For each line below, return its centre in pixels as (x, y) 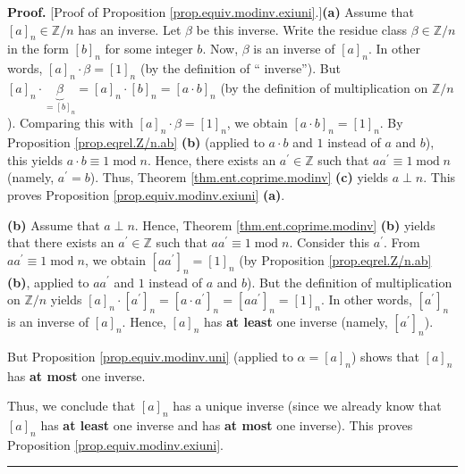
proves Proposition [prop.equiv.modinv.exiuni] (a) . (146, 194)
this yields (35, 159)
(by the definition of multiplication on (324, 87)
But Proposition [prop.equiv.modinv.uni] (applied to (150, 356)
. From (402, 242)
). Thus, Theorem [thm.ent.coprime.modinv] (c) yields (239, 177)
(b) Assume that (54, 225)
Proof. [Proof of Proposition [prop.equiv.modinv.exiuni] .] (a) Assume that (211, 12)
